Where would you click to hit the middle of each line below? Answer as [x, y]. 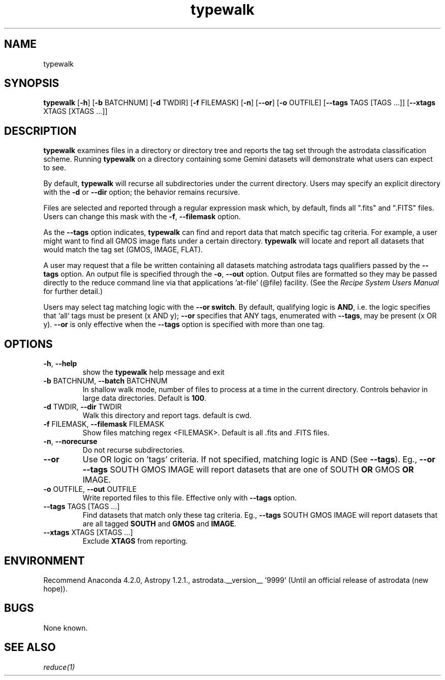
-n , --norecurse [70, 441]
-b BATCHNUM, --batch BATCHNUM [105, 381]
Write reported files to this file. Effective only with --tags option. [190, 498]
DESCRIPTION [40, 131]
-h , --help [60, 364]
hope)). [55, 588]
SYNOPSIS [32, 83]
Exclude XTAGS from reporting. [135, 541]
